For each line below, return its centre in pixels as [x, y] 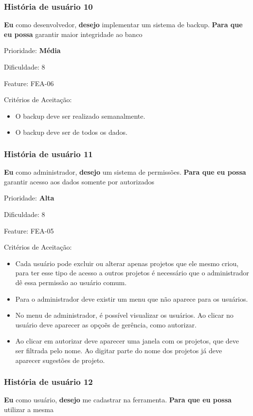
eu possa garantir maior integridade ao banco [73, 34]
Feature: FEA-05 [29, 230]
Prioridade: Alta [29, 198]
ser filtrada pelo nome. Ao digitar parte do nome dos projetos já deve [119, 350]
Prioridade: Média [32, 50]
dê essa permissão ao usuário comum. [71, 282]
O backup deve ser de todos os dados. [71, 132]
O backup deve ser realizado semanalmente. [80, 116]
